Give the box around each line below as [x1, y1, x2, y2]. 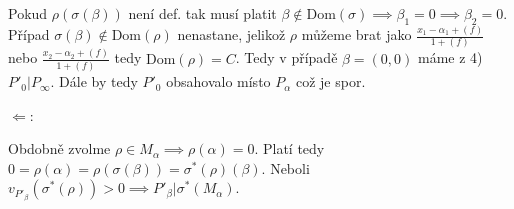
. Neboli [261, 157, 310, 178]
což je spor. [295, 71, 366, 92]
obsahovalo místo [166, 71, 271, 92]
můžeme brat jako [301, 24, 412, 45]
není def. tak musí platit [128, 3, 277, 23]
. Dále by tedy [50, 71, 138, 92]
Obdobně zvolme [8, 138, 111, 159]
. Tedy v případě [235, 47, 338, 68]
